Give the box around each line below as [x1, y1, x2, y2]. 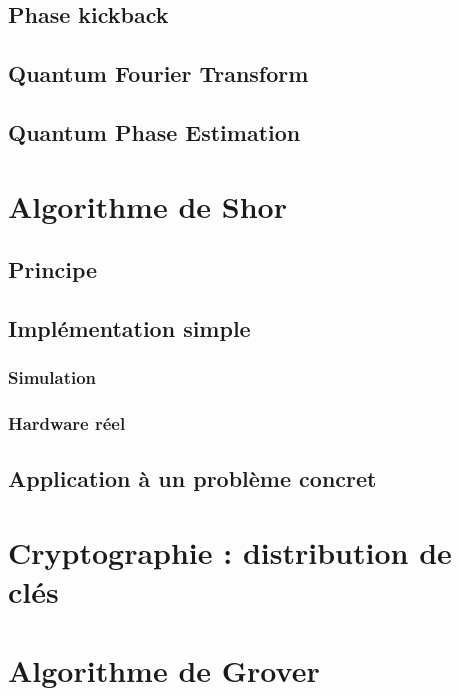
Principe [8, 254, 98, 285]
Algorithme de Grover [8, 649, 320, 690]
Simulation [8, 365, 97, 390]
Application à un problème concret [8, 463, 377, 494]
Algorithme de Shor [8, 185, 287, 226]
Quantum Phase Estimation [8, 116, 301, 147]
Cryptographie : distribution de [8, 531, 452, 572]
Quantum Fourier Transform [8, 58, 309, 89]
